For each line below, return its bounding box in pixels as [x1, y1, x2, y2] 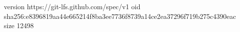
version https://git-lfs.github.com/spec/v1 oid [4, 1, 141, 11]
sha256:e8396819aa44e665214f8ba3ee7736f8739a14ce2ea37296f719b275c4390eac [4, 11, 236, 21]
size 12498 [4, 20, 34, 31]
